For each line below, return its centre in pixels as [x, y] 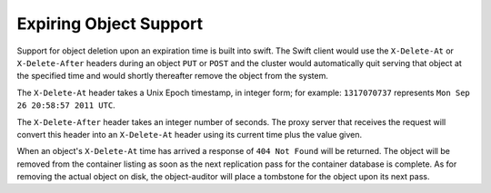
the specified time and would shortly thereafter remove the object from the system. [173, 76]
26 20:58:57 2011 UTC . [66, 105]
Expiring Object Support [110, 24]
